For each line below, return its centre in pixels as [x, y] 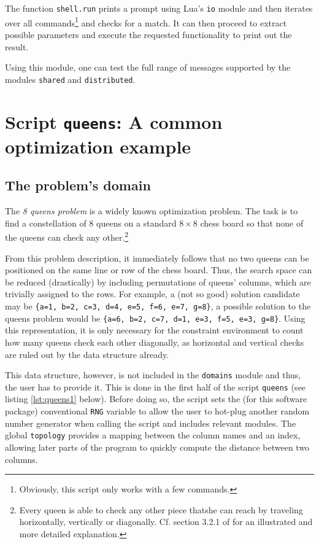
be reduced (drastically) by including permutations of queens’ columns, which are [158, 282]
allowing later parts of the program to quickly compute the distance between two [157, 447]
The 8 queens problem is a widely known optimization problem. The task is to [152, 211]
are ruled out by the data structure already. [87, 354]
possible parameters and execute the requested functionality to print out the [148, 34]
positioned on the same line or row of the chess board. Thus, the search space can [159, 270]
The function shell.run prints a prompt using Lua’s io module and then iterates [159, 8]
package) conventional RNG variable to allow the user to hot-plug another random [157, 411]
